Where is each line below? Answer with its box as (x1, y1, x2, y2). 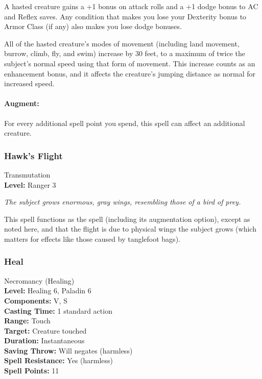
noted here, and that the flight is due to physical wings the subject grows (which (4, 223, 256, 234)
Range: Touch (4, 315, 51, 326)
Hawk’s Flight (4, 149, 63, 162)
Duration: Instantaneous (4, 335, 85, 346)
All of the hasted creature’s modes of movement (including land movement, (4, 38, 240, 48)
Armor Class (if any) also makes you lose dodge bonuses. (4, 21, 182, 32)
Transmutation (4, 169, 51, 180)
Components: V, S (4, 295, 67, 306)
